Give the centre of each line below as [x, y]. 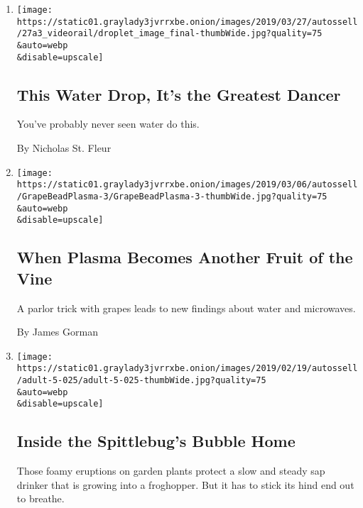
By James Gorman [57, 332]
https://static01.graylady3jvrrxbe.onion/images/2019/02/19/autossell [187, 369]
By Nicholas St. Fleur [64, 148]
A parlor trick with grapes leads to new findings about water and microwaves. [186, 308]
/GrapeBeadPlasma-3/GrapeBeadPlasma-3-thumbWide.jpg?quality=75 [172, 196]
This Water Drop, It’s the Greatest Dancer [179, 94]
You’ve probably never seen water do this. [108, 124]
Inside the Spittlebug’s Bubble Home [156, 441]
